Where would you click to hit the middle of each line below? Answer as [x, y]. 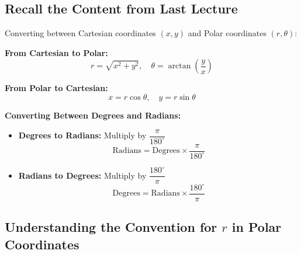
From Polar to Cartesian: [56, 88]
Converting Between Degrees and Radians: [93, 115]
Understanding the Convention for [111, 227]
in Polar [257, 227]
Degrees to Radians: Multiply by [82, 135]
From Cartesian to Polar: [56, 52]
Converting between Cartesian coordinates [80, 33]
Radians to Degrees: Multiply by [82, 175]
